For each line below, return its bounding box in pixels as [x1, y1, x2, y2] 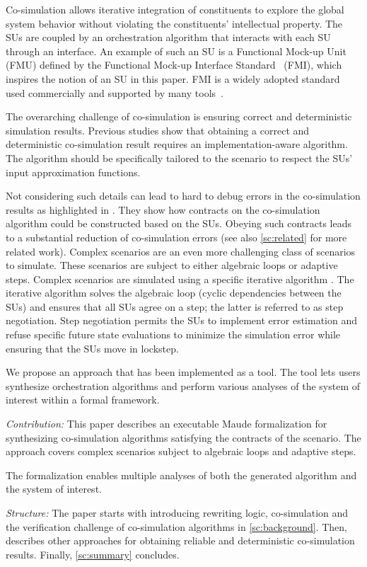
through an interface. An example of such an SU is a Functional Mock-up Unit [6, 43, 346, 58]
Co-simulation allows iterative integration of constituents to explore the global [6, 2, 344, 16]
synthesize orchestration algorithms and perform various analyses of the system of [6, 378, 361, 393]
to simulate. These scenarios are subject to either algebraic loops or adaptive [6, 258, 338, 273]
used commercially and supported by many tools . [6, 85, 223, 100]
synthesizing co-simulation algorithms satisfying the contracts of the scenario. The [6, 430, 361, 445]
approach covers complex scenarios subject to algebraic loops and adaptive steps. [6, 444, 356, 459]
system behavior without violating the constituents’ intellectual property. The [6, 16, 343, 30]
